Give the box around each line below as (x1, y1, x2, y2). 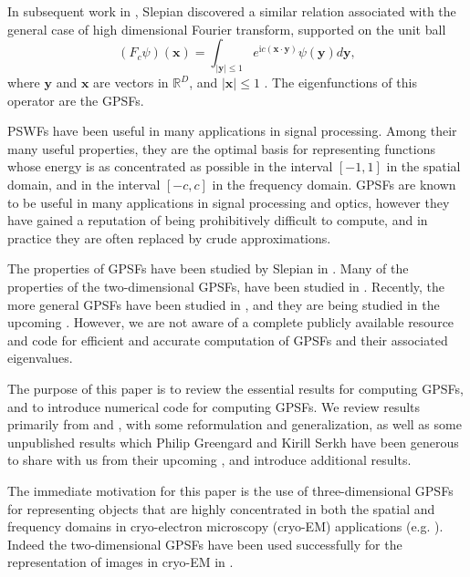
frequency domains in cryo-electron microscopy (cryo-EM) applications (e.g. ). (7, 517, 444, 536)
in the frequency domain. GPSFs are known (212, 175, 456, 194)
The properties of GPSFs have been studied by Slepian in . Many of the (7, 259, 409, 278)
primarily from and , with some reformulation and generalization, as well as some (7, 415, 462, 434)
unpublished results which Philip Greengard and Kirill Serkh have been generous (7, 432, 459, 451)
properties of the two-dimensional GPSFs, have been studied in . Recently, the (7, 276, 445, 295)
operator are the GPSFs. (7, 90, 144, 109)
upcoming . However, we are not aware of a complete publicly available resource (7, 313, 454, 332)
